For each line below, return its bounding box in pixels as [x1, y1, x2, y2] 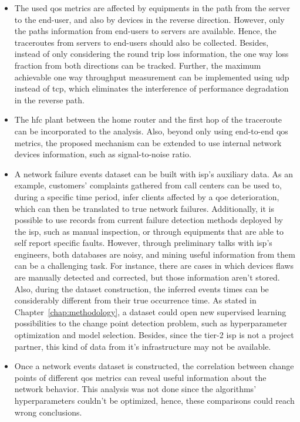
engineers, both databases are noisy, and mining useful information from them [14, 248, 295, 260]
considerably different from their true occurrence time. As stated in [14, 294, 257, 306]
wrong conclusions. [14, 406, 82, 418]
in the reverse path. [14, 93, 85, 106]
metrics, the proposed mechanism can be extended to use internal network [14, 136, 282, 148]
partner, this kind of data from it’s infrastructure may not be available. [14, 340, 271, 352]
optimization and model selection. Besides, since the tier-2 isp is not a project [14, 329, 294, 341]
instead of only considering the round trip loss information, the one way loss [14, 48, 289, 60]
